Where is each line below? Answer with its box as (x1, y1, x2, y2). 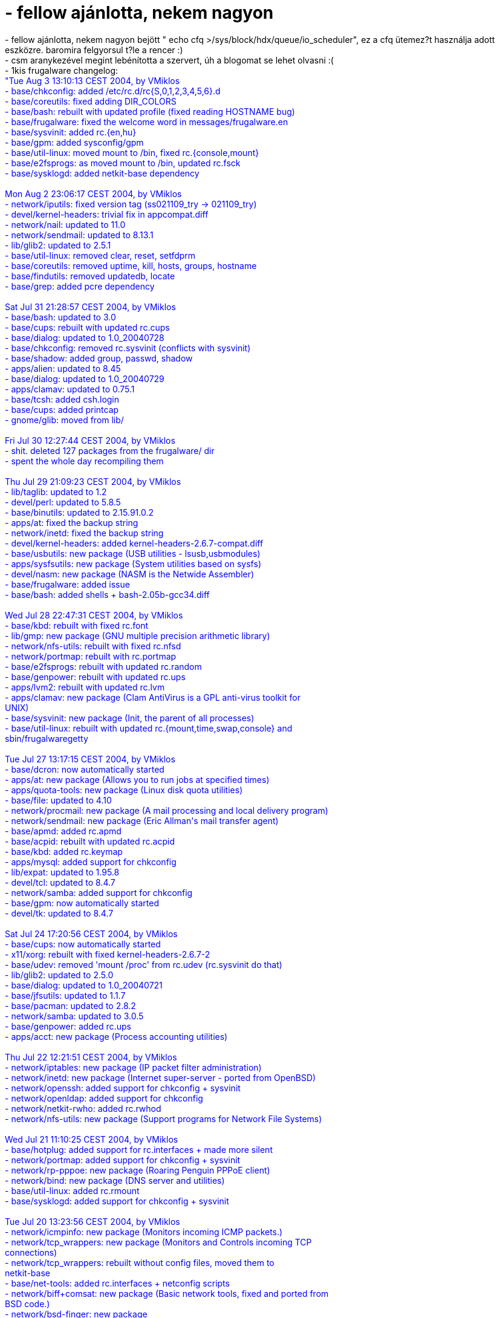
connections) (5, 1247, 57, 1258)
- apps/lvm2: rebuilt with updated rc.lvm (5, 681, 165, 692)
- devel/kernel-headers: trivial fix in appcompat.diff (5, 209, 209, 219)
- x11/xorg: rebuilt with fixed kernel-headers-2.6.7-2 (5, 949, 210, 959)
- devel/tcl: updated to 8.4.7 (5, 877, 115, 888)
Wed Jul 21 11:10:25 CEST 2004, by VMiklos (5, 1134, 178, 1144)
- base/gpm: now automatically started (5, 897, 160, 908)
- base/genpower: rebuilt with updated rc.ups (5, 671, 186, 682)
